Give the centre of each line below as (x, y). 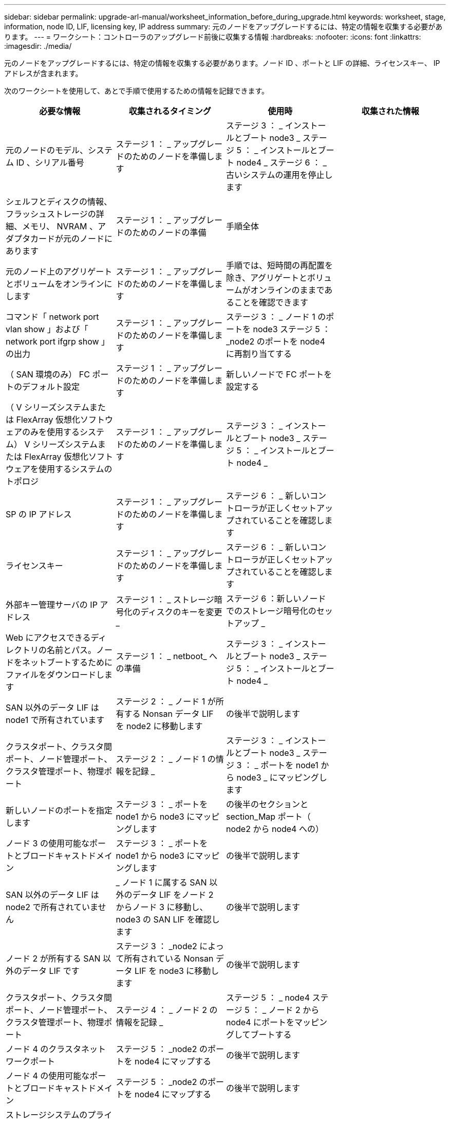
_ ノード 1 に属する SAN (161, 882)
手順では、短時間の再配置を (280, 265)
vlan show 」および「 (47, 329)
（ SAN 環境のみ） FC (48, 374)
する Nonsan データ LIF (169, 714)
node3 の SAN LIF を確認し (168, 919)
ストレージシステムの (47, 1115)
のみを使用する (51, 432)
